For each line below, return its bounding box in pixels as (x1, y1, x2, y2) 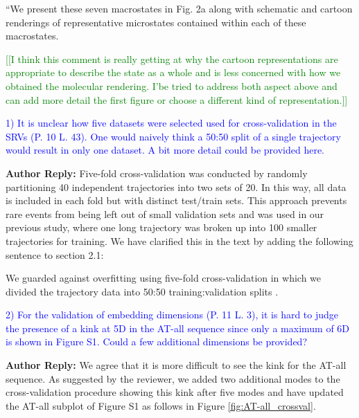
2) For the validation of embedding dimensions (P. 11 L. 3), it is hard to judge (6, 307, 339, 322)
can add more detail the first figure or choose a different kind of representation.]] (6, 92, 348, 107)
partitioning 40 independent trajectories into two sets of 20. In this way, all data (6, 179, 347, 194)
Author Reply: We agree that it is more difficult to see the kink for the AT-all (6, 358, 347, 372)
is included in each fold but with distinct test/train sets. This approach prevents (6, 193, 347, 208)
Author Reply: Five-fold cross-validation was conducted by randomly (6, 165, 308, 180)
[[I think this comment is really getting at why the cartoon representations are (6, 51, 338, 66)
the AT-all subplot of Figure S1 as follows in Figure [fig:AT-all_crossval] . (6, 398, 316, 412)
